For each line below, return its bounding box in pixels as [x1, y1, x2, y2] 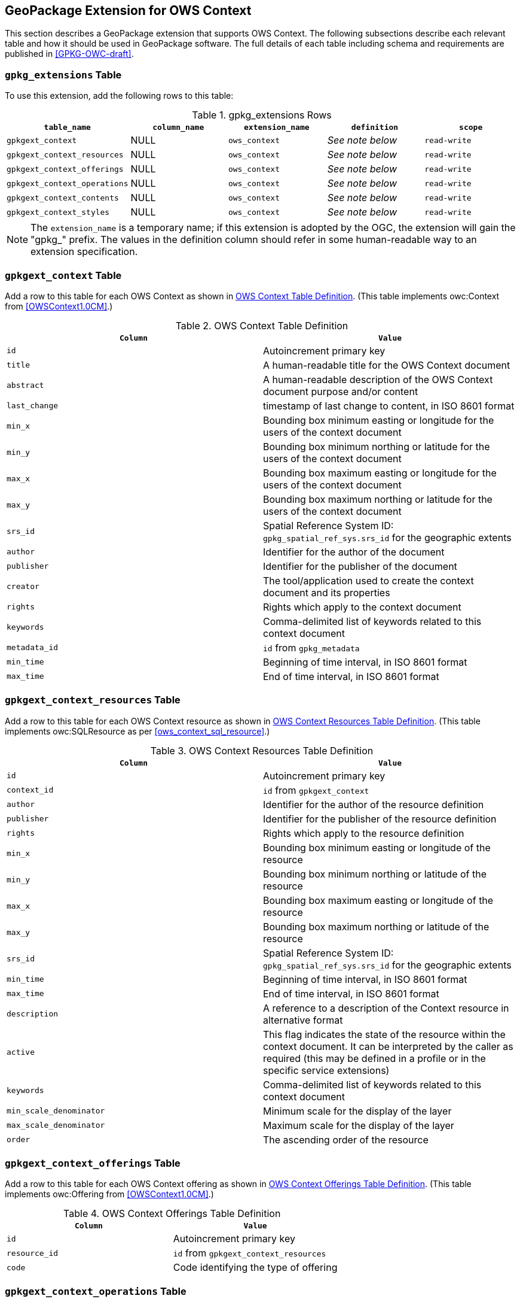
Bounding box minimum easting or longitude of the [263, 841, 491, 854]
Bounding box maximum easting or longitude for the [263, 466, 497, 479]
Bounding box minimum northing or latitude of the [263, 867, 487, 880]
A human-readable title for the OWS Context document [263, 359, 510, 371]
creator [7, 582, 39, 591]
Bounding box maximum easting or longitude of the [263, 894, 494, 906]
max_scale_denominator [7, 1121, 105, 1130]
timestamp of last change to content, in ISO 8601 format [263, 399, 515, 412]
